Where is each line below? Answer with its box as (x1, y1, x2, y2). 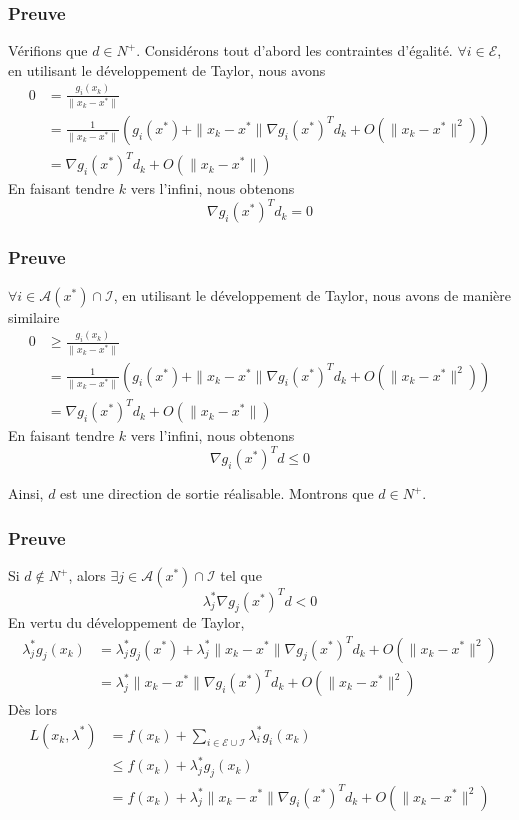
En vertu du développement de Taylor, (8, 612, 245, 633)
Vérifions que (8, 40, 88, 61)
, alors (68, 565, 106, 586)
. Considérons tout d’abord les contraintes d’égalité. (136, 40, 453, 61)
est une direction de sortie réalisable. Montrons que (60, 483, 374, 504)
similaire (8, 306, 60, 327)
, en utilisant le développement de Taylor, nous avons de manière (113, 284, 512, 305)
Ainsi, (8, 483, 44, 504)
